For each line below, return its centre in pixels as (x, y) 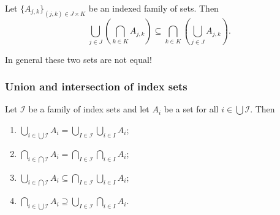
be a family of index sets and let (89, 109)
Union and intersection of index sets (96, 86)
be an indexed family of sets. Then (153, 8)
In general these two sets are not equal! (78, 59)
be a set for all (191, 109)
